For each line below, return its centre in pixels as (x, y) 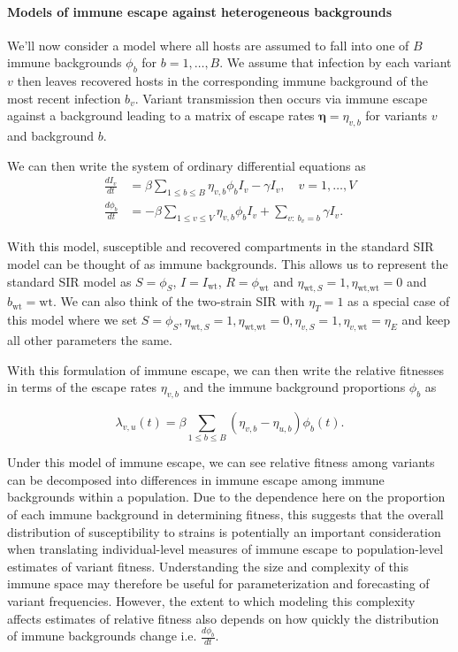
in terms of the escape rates (82, 387)
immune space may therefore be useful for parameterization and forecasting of (218, 583)
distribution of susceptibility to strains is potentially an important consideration (224, 531)
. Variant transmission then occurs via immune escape (281, 98)
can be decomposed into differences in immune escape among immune (196, 479)
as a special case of (399, 301)
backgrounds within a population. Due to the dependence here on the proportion (226, 497)
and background (51, 136)
